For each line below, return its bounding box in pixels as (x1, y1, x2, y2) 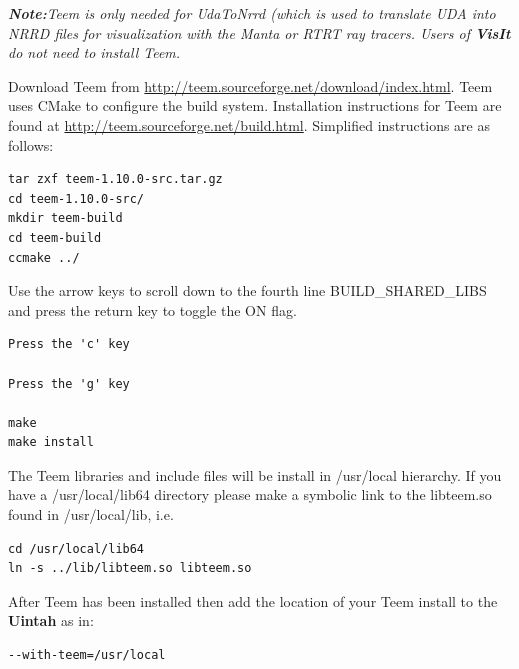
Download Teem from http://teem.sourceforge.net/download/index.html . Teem (8, 75, 493, 96)
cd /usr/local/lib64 (8, 541, 145, 556)
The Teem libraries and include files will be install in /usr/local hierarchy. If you (8, 464, 502, 485)
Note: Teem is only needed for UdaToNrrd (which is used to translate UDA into (8, 3, 496, 23)
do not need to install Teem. (8, 42, 181, 63)
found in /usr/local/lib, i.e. (8, 504, 174, 525)
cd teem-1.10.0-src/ (8, 191, 145, 206)
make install (8, 435, 94, 450)
